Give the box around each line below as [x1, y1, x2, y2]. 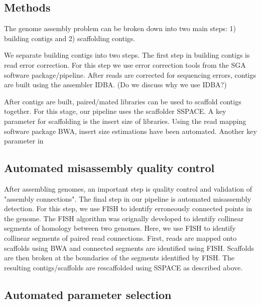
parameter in [4, 135, 44, 146]
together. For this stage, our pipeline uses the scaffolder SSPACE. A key [4, 106, 226, 116]
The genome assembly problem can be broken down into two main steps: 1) [4, 23, 236, 34]
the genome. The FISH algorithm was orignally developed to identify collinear [4, 213, 244, 223]
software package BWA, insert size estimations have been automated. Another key [4, 125, 257, 136]
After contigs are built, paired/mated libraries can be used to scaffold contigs [4, 96, 241, 106]
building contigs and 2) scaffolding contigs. [4, 33, 136, 43]
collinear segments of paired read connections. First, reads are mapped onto [4, 232, 237, 243]
